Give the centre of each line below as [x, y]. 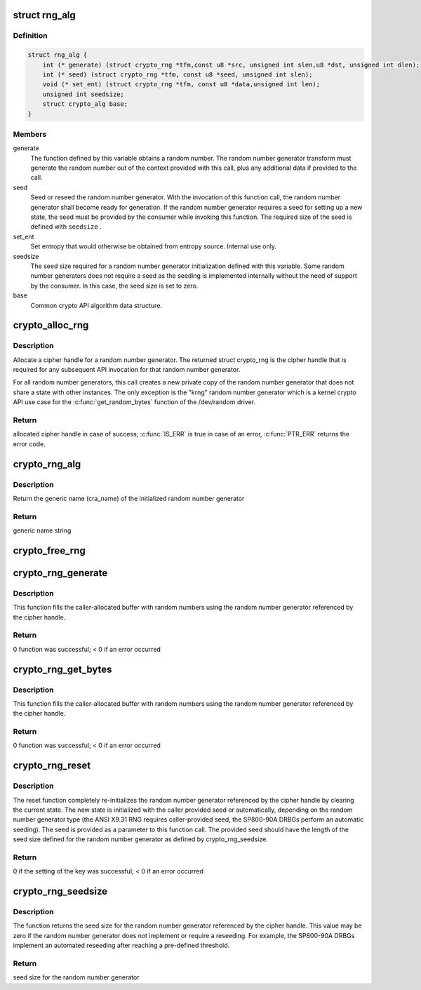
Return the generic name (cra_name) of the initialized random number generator [129, 498]
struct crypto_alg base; [85, 104]
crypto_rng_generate [60, 573]
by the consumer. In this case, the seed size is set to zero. [114, 286]
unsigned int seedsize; [83, 94]
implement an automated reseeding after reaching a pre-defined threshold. [121, 945]
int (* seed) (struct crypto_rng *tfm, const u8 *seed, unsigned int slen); [178, 74]
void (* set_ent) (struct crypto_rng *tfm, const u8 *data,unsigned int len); [181, 85]
